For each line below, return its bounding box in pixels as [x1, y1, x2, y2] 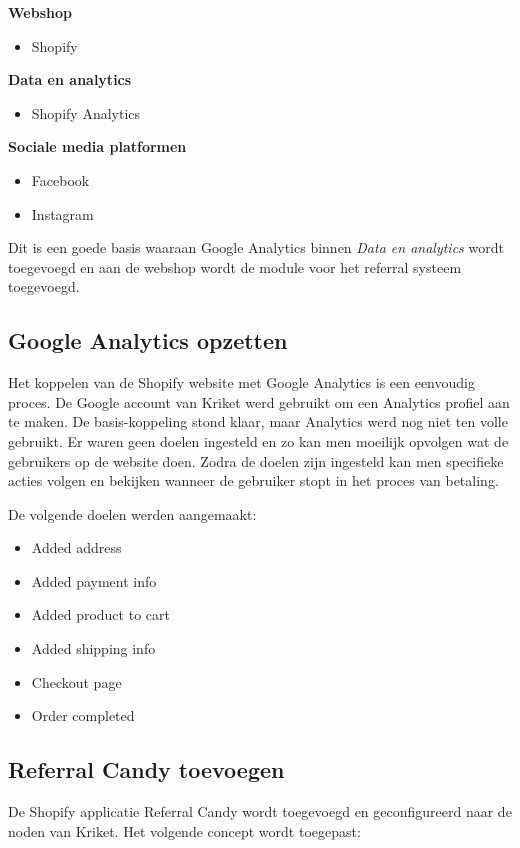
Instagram [31, 203, 94, 224]
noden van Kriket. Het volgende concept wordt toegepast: [8, 820, 361, 841]
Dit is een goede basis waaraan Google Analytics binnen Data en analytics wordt [8, 237, 504, 258]
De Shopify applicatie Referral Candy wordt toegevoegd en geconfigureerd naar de [8, 801, 512, 822]
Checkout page [31, 671, 122, 692]
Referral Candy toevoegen [8, 754, 285, 785]
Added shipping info [31, 638, 156, 659]
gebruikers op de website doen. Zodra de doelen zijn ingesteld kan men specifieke [8, 450, 504, 471]
